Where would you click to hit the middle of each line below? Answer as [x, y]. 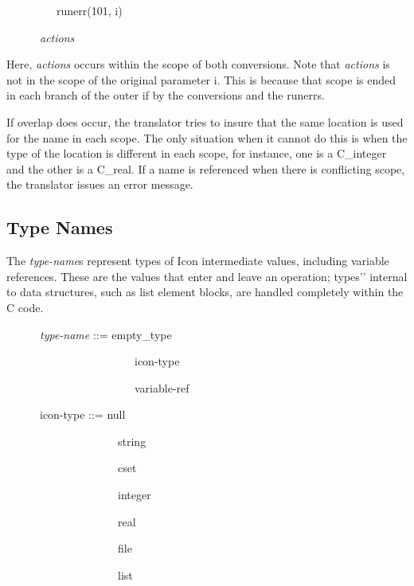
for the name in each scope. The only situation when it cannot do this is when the [207, 137]
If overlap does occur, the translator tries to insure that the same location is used [205, 121]
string [132, 441]
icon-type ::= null [82, 414]
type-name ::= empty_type [106, 334]
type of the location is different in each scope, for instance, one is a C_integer [197, 153]
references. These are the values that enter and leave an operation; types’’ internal [207, 276]
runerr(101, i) [89, 10]
